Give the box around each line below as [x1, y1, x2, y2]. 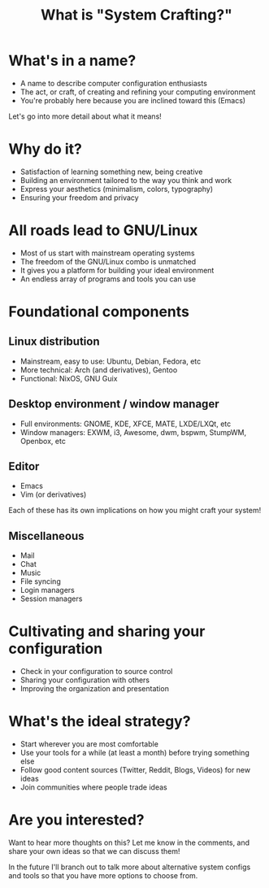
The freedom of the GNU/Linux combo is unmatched [20, 256, 197, 266]
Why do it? [8, 140, 83, 159]
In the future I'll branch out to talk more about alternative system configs [8, 862, 251, 872]
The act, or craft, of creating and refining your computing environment [20, 87, 256, 97]
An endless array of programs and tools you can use [20, 274, 197, 284]
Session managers [20, 594, 83, 603]
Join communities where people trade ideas [20, 782, 168, 792]
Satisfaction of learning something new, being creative [20, 167, 203, 176]
